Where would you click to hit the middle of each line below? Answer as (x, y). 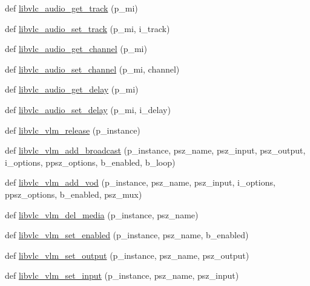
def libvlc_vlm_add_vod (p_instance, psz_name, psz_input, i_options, (140, 182)
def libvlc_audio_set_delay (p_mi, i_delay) (88, 109)
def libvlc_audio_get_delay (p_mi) (72, 89)
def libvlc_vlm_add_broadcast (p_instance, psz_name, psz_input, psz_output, (155, 150)
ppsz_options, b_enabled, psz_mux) (74, 194)
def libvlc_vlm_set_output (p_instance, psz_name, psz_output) (127, 255)
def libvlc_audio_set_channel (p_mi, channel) (92, 69)
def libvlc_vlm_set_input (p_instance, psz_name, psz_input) (122, 275)
